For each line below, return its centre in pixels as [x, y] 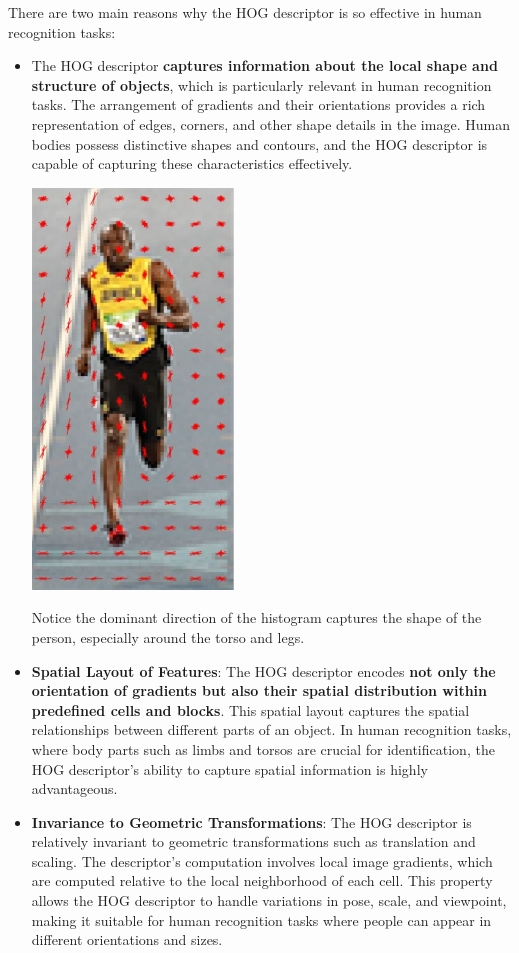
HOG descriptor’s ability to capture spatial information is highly [229, 768]
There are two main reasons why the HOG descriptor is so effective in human [245, 12]
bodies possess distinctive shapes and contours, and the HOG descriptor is [259, 143]
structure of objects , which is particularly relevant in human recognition [261, 84]
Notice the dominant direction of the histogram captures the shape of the [256, 617]
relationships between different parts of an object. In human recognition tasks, [271, 729]
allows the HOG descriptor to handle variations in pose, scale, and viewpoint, [269, 900]
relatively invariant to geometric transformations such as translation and [253, 841]
